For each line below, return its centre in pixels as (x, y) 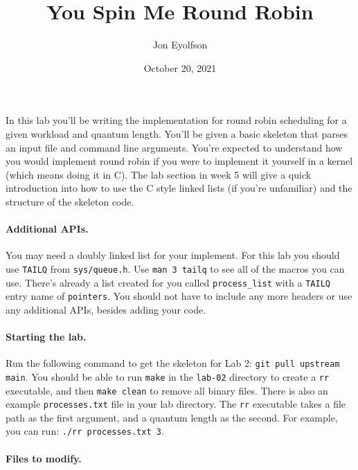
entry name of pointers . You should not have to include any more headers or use (179, 296)
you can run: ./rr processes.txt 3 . (85, 431)
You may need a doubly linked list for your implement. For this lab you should (173, 255)
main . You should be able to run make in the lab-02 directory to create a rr (168, 376)
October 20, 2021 (180, 67)
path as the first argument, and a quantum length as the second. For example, (172, 417)
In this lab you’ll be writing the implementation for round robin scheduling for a (176, 120)
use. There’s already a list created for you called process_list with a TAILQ (168, 282)
